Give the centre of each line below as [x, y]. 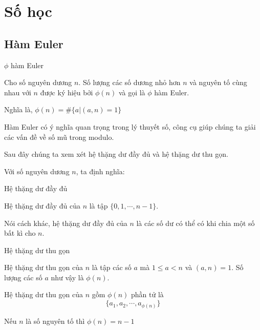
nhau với [18, 92]
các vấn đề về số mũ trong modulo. [59, 137]
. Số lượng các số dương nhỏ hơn [129, 82]
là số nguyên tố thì [55, 321]
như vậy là [67, 277]
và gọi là [132, 92]
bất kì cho [20, 233]
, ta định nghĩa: [100, 171]
